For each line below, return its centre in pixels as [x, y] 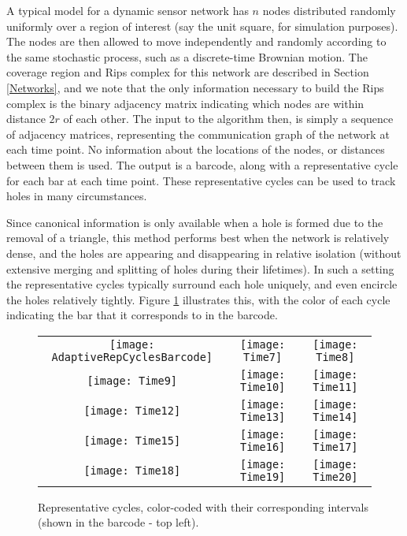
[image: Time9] [132, 380]
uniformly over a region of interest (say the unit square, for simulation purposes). [202, 26]
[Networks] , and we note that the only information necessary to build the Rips [195, 87]
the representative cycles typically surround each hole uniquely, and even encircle [202, 284]
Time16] [263, 447]
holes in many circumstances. [77, 196]
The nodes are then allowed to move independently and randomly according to [196, 41]
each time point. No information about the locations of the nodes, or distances [196, 149]
